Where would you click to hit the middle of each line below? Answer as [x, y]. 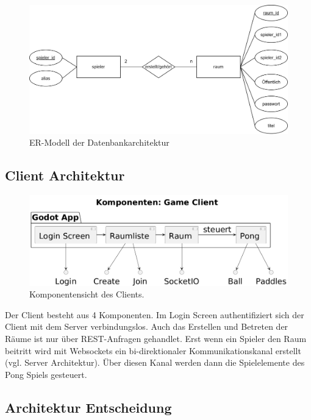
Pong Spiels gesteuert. [46, 374]
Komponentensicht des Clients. [87, 294]
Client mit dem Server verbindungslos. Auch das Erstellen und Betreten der [147, 326]
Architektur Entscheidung [88, 407]
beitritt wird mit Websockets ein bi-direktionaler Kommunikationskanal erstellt [153, 350]
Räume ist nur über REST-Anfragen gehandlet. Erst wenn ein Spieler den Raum [156, 338]
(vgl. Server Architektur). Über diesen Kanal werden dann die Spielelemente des [155, 362]
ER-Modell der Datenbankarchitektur [99, 142]
